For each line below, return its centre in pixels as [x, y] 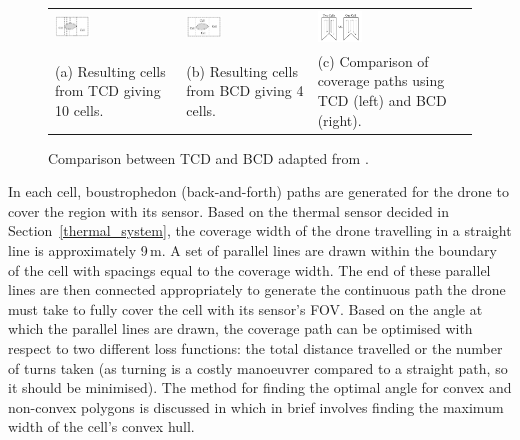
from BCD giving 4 [245, 90]
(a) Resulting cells [110, 70]
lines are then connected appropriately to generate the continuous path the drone [257, 289]
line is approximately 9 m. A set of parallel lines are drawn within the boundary [252, 250]
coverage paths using [381, 80]
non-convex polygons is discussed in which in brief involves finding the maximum [256, 406]
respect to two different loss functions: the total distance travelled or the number [255, 348]
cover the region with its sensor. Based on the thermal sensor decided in [229, 210]
